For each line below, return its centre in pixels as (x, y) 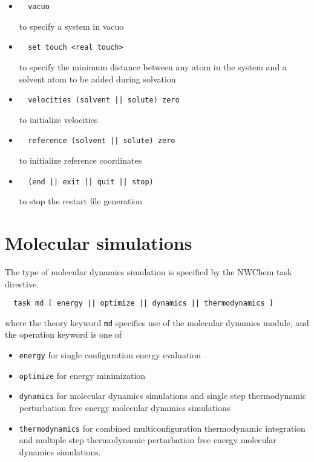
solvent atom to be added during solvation (97, 79)
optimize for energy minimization (82, 375)
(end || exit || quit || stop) (91, 182)
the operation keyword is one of (64, 334)
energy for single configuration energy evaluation (110, 355)
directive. (22, 283)
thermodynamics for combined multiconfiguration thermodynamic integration (162, 428)
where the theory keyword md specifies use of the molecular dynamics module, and (157, 322)
